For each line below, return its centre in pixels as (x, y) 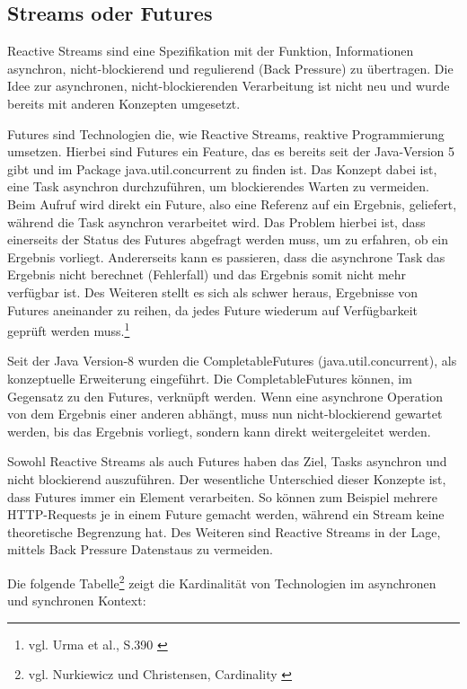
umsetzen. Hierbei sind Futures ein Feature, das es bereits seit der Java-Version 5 (231, 151)
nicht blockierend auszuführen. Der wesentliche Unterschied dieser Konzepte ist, (227, 478)
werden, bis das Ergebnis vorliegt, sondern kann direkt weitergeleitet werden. (219, 431)
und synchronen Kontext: (77, 601)
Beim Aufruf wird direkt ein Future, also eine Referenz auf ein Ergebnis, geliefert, (232, 203)
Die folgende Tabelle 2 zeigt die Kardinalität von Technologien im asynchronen (222, 581)
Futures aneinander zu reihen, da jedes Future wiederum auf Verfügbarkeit (213, 309)
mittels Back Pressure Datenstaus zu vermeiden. (140, 549)
